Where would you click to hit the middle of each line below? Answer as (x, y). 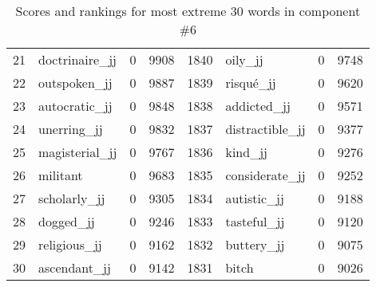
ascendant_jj (75, 267)
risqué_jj (251, 83)
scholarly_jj (72, 198)
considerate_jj (265, 175)
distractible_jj (265, 129)
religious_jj (70, 244)
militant (61, 175)
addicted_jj (258, 106)
